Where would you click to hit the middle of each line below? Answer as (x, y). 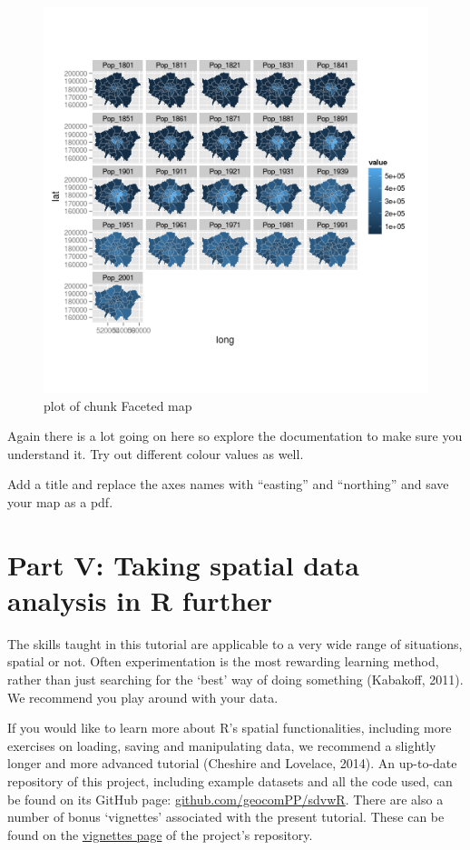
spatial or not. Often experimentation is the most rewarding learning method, (223, 661)
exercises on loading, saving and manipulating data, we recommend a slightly (222, 745)
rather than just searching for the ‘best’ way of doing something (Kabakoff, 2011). (235, 680)
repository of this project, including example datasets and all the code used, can (230, 781)
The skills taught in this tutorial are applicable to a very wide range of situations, (235, 643)
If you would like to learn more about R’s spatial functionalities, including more (230, 728)
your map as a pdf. (60, 501)
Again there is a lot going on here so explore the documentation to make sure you (235, 436)
